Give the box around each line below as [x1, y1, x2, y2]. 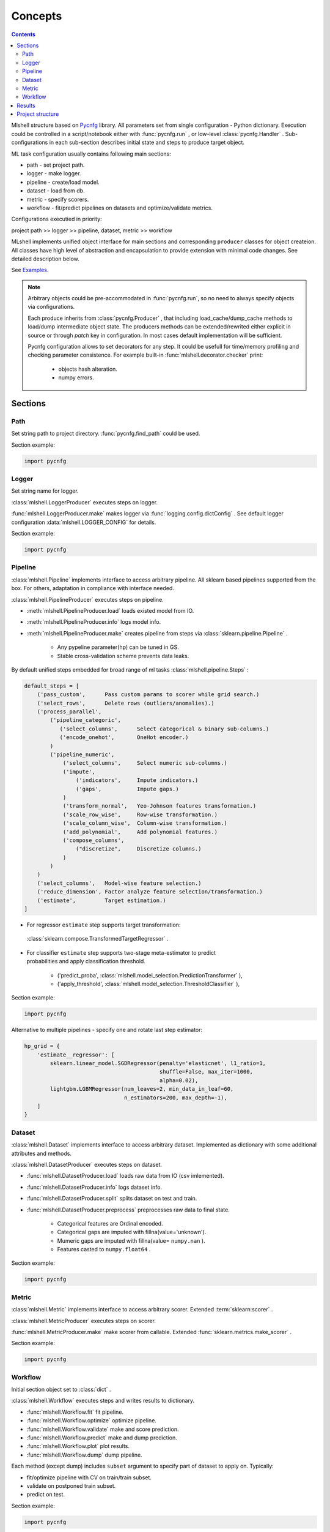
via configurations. [28, 303, 75, 311]
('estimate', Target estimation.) [37, 897, 166, 904]
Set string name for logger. [11, 487, 79, 495]
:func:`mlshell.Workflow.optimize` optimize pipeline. [26, 1417, 157, 1424]
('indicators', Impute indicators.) [75, 777, 199, 784]
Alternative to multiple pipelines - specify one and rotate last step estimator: [11, 1026, 203, 1034]
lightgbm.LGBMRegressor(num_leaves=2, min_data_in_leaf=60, [50, 1085, 234, 1093]
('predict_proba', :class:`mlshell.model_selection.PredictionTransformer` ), [57, 971, 243, 979]
